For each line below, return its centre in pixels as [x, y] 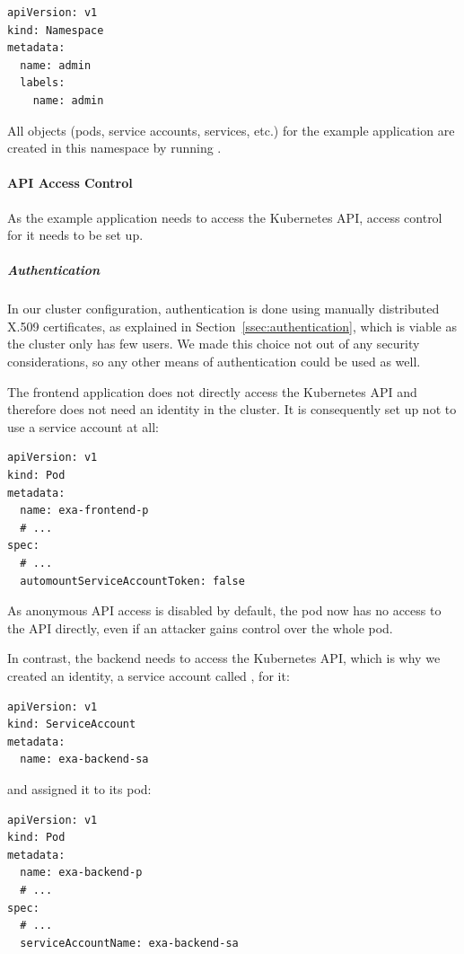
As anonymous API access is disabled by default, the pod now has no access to [224, 610]
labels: [43, 83]
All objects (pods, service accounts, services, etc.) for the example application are [231, 130]
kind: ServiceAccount [72, 724]
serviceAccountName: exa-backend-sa [129, 943]
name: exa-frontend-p [84, 511]
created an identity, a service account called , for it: [149, 675]
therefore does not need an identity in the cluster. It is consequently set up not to [232, 409]
